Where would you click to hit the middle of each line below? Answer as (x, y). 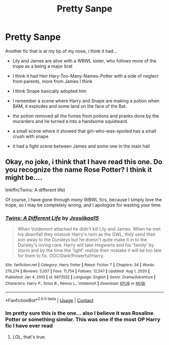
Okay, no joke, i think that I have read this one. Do (84, 162)
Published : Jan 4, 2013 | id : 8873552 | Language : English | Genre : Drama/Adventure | (80, 278)
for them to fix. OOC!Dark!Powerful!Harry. (61, 256)
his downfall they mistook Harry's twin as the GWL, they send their (87, 234)
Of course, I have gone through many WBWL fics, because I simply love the (83, 199)
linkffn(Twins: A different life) (35, 190)
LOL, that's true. (29, 337)
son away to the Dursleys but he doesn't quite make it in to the (82, 240)
